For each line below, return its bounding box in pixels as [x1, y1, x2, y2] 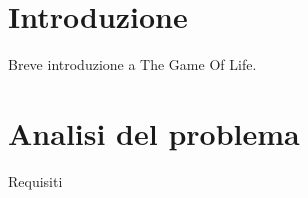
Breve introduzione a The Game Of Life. [8, 54, 257, 75]
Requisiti [8, 170, 63, 191]
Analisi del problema [8, 112, 300, 153]
